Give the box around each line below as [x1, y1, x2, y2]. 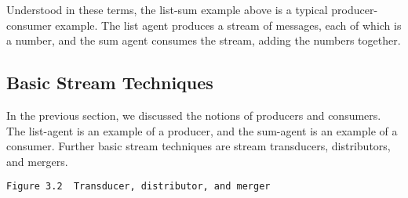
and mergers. [6, 153, 68, 169]
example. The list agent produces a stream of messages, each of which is [55, 16, 402, 33]
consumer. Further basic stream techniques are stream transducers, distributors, [6, 138, 391, 154]
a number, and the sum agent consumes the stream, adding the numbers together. [6, 32, 401, 49]
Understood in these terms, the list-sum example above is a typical [6, 2, 328, 17]
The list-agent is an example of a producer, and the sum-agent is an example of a [6, 122, 398, 139]
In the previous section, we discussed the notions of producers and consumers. [6, 106, 381, 123]
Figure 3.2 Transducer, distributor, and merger [6, 181, 271, 193]
